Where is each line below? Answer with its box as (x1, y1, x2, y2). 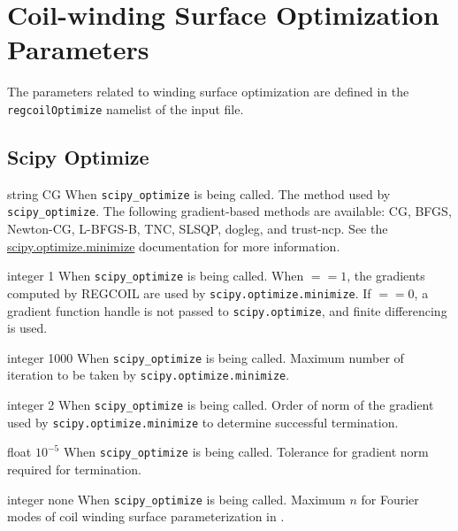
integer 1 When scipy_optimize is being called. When (7, 266, 304, 285)
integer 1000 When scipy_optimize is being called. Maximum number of (7, 348, 404, 366)
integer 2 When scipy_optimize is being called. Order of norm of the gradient (7, 396, 434, 414)
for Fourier (361, 489, 419, 508)
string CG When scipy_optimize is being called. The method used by (7, 184, 391, 203)
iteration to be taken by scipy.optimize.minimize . (7, 366, 290, 384)
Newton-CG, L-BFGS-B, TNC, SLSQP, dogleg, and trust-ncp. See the (7, 219, 388, 238)
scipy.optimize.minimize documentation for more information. (7, 236, 340, 255)
